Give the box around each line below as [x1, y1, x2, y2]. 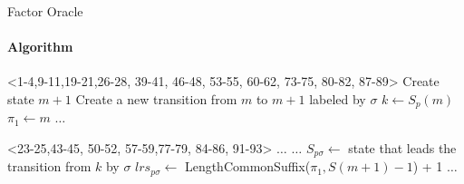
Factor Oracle [7, 2, 83, 20]
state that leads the [348, 139, 457, 158]
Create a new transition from [75, 89, 237, 108]
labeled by [309, 89, 366, 108]
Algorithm [7, 37, 73, 56]
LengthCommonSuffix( [184, 157, 311, 176]
